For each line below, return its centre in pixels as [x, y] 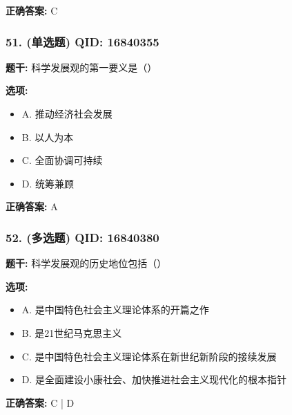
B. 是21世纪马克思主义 [72, 332]
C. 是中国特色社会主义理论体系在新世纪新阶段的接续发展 [149, 356]
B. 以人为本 [48, 137]
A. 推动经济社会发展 [67, 113]
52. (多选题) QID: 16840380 [82, 237]
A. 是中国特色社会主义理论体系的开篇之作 [115, 310]
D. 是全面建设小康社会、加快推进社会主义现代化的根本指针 [154, 379]
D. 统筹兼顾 [48, 183]
